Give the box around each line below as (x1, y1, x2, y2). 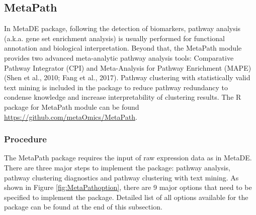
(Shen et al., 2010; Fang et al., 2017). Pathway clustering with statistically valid (4, 72, 250, 83)
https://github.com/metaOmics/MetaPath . (4, 111, 137, 122)
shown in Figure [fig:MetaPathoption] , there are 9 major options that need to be (4, 182, 252, 192)
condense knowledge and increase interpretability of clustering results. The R (4, 92, 241, 102)
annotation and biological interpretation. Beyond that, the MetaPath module (4, 43, 242, 53)
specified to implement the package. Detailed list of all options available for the (4, 191, 248, 202)
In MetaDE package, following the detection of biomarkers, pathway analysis (4, 23, 241, 34)
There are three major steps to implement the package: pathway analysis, (4, 162, 230, 172)
